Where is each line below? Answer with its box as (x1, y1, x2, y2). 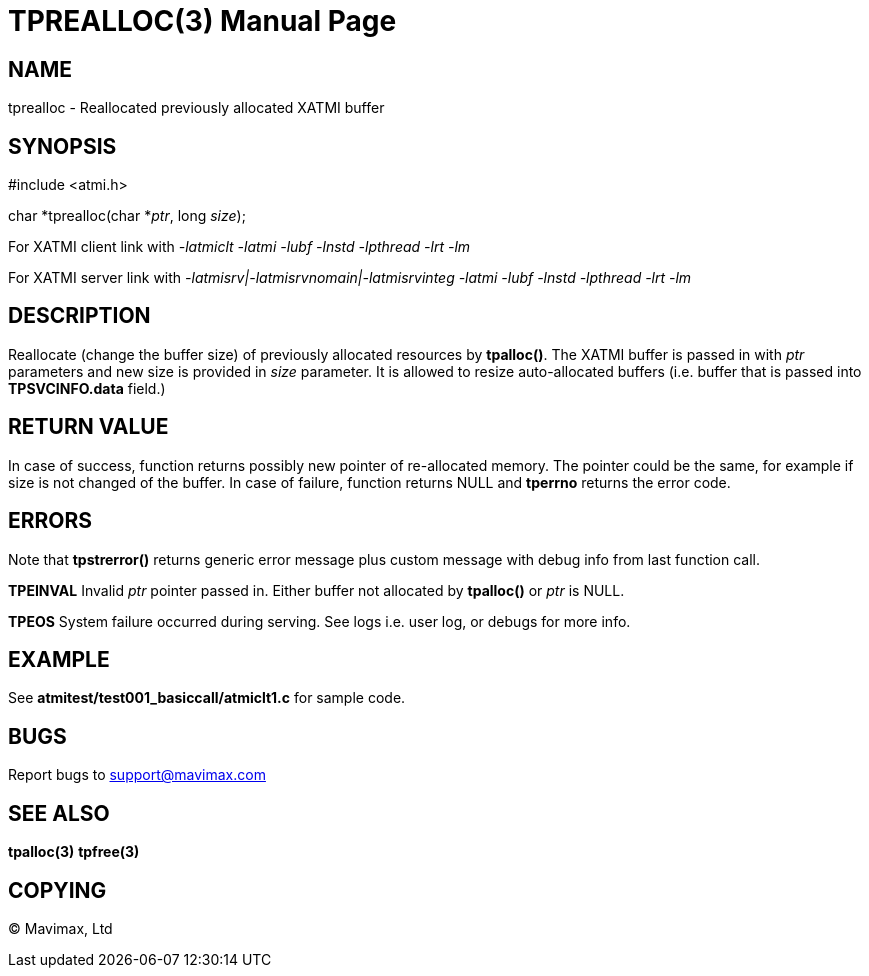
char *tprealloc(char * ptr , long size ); (8, 207, 246, 225)
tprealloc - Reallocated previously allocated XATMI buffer (8, 99, 385, 117)
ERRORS (8, 508, 93, 534)
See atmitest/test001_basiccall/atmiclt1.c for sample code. (8, 689, 406, 707)
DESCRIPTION (8, 303, 151, 329)
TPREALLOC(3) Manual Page (8, 4, 397, 38)
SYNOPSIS (8, 133, 117, 159)
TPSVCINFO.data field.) (8, 379, 166, 397)
